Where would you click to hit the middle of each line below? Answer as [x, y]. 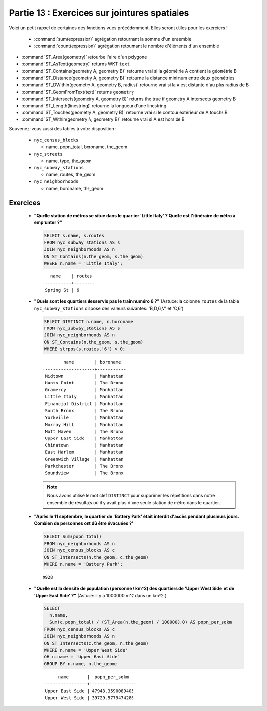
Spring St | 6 [62, 290]
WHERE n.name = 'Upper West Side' [86, 650]
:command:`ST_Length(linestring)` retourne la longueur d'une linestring [94, 106]
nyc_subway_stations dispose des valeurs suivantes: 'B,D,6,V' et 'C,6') [109, 308]
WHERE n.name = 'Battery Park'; [84, 564]
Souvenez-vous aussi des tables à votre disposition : [63, 128]
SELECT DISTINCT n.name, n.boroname [89, 321]
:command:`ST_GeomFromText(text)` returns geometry [78, 92]
